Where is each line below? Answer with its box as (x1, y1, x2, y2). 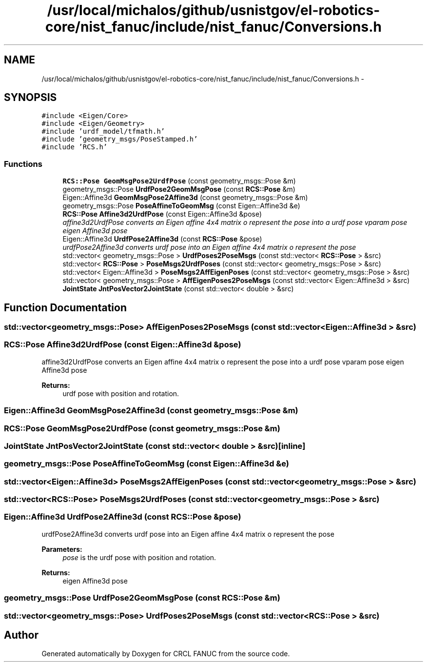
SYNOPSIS (4, 91, 57, 104)
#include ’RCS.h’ (41, 143, 108, 151)
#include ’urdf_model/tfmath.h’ (41, 127, 165, 136)
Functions (4, 159, 42, 169)
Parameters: (41, 545, 82, 553)
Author (4, 628, 39, 641)
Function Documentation (4, 301, 127, 314)
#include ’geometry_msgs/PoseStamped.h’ (41, 135, 198, 143)
